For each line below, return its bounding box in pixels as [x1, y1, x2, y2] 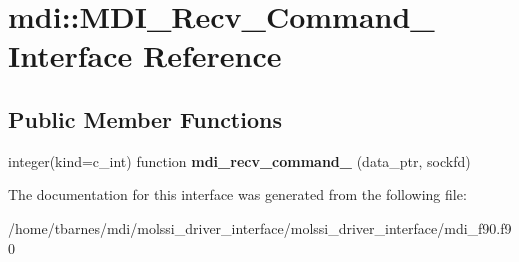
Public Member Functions [8, 103, 282, 134]
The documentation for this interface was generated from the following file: [8, 184, 467, 205]
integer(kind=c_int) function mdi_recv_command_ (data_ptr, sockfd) [8, 150, 471, 171]
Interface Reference [8, 35, 282, 76]
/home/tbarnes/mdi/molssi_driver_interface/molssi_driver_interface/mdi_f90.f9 [8, 217, 512, 238]
